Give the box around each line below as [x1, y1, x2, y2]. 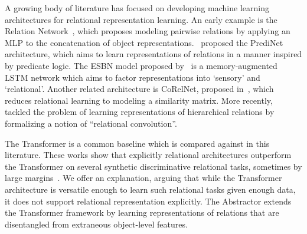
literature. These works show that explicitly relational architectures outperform [5, 149, 292, 161]
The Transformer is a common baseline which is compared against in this [5, 137, 270, 149]
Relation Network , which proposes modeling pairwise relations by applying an [5, 25, 290, 37]
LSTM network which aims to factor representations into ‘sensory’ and [5, 71, 260, 83]
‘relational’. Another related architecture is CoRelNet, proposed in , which [5, 83, 274, 95]
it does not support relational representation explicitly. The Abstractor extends [5, 195, 292, 207]
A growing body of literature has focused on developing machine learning [5, 2, 269, 14]
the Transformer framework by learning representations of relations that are [5, 206, 279, 219]
